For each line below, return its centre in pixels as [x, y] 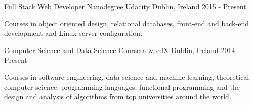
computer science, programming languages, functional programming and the [122, 87]
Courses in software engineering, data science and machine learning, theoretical [127, 76]
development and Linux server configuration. [73, 33]
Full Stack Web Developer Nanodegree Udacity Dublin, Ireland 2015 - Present [125, 6]
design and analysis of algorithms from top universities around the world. [118, 97]
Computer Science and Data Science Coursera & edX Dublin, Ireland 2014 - [122, 50]
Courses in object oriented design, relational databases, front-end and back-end [126, 23]
